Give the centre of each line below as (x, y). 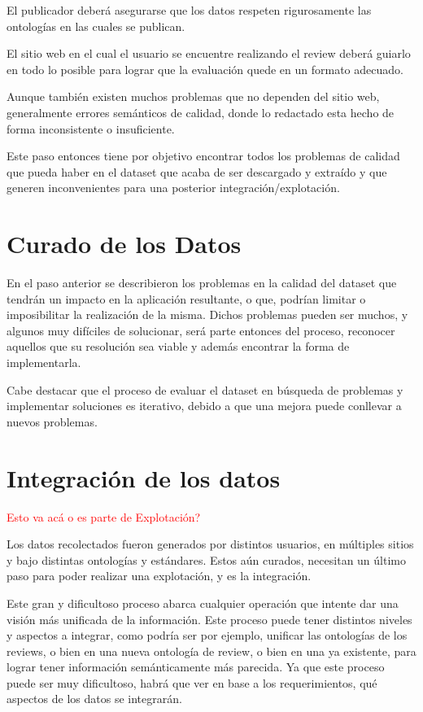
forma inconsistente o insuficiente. (91, 128)
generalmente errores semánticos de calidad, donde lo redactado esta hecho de (201, 112)
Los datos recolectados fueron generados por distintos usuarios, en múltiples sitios (210, 544)
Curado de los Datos (124, 244)
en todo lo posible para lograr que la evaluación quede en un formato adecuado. (205, 69)
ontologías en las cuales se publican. (96, 26)
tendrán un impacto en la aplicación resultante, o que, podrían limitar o (186, 298)
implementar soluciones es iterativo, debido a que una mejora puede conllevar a (204, 406)
